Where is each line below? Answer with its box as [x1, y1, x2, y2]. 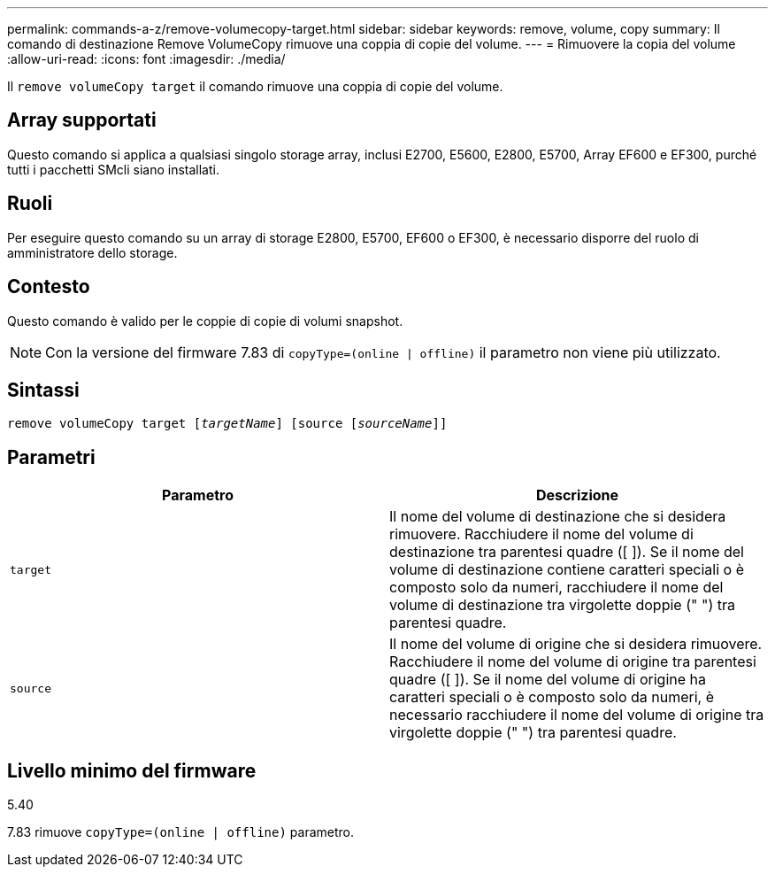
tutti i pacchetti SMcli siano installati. [7, 161, 219, 177]
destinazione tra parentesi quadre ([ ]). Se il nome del [389, 543, 744, 561]
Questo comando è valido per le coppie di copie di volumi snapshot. [7, 313, 403, 329]
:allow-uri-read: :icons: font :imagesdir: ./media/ [7, 51, 286, 66]
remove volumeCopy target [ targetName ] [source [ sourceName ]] [7, 416, 448, 431]
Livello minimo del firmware [7, 759, 257, 782]
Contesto [7, 275, 90, 298]
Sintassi [7, 378, 80, 401]
